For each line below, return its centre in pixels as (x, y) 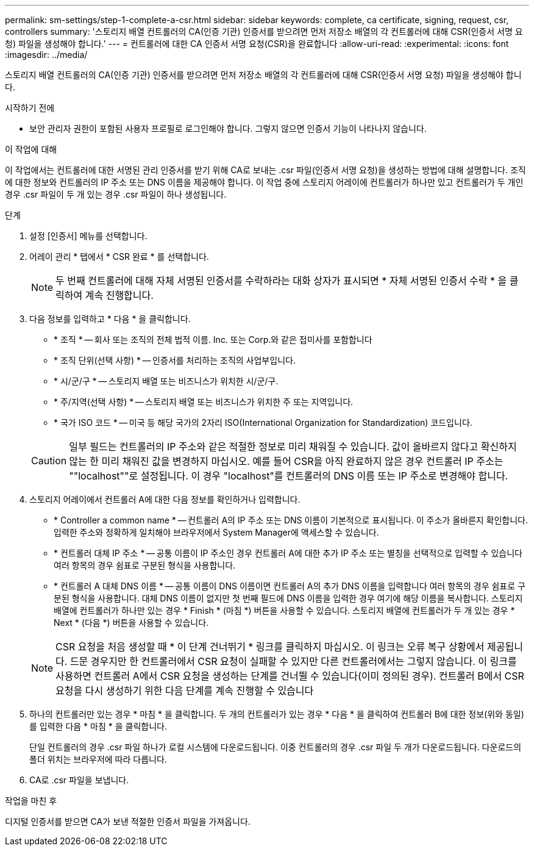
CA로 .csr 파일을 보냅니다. (79, 780)
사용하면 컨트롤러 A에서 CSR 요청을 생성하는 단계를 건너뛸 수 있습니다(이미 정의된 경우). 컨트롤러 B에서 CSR (290, 676)
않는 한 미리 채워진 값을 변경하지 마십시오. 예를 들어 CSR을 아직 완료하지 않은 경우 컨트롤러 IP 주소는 (286, 461)
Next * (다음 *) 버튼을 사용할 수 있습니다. (131, 623)
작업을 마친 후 (31, 801)
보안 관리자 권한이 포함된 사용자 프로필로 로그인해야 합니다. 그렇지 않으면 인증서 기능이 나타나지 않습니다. (228, 128)
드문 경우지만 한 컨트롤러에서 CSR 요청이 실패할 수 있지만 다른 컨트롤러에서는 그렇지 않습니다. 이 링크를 (293, 661)
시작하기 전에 (30, 108)
